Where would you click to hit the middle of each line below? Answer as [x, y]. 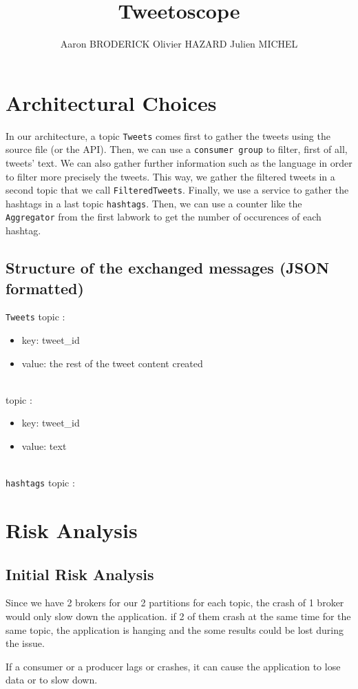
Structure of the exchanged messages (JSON [168, 268]
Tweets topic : [35, 317]
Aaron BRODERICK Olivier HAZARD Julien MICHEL [179, 44]
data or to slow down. [52, 680]
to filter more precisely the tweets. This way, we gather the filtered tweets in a [170, 176]
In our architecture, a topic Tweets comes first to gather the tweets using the [168, 135]
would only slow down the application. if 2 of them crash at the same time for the [178, 616]
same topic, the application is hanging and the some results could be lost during [175, 629]
